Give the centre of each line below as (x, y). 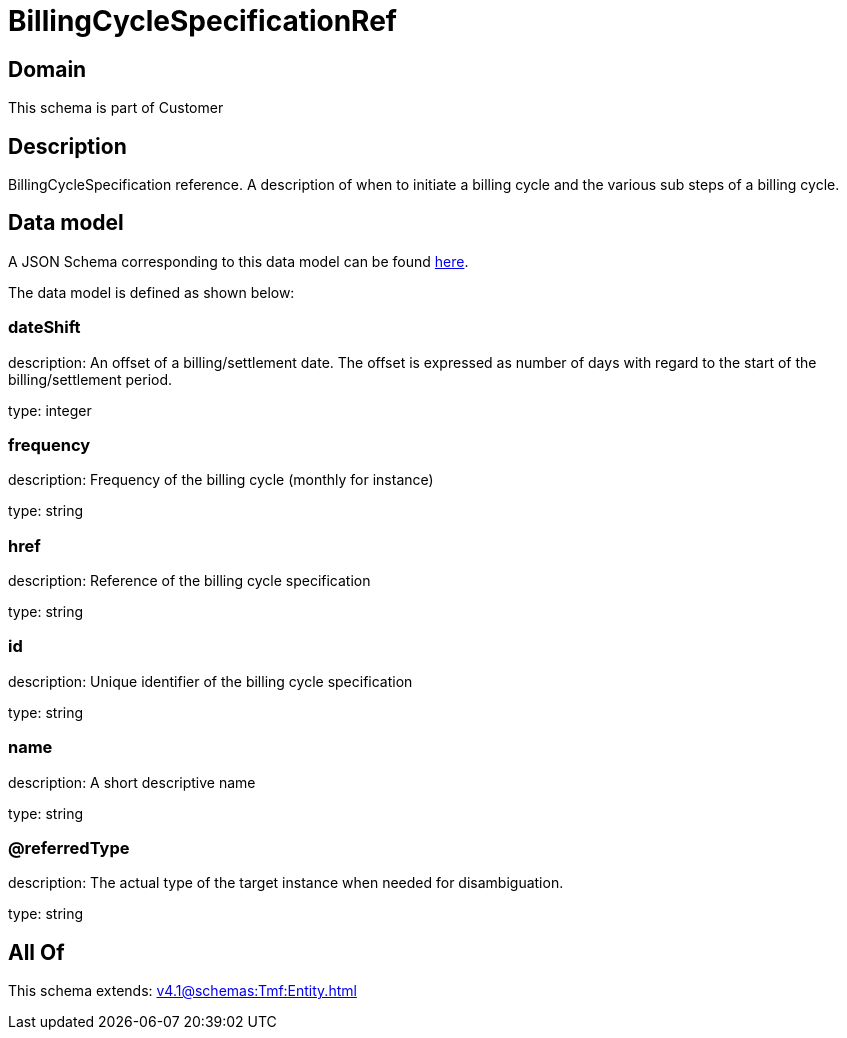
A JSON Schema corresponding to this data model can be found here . (238, 261)
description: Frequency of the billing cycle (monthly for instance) (221, 480)
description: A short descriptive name (132, 782)
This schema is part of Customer (116, 108)
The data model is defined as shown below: (151, 292)
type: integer (50, 410)
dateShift (44, 327)
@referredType (69, 847)
